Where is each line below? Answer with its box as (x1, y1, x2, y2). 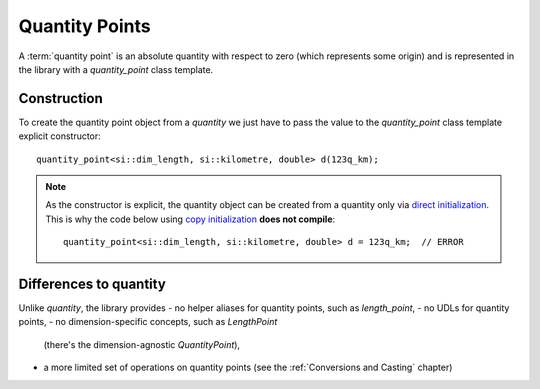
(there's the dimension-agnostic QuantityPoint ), (43, 338, 240, 350)
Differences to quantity (18, 276, 167, 292)
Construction (18, 90, 104, 107)
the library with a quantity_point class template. (18, 63, 214, 75)
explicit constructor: (18, 130, 102, 142)
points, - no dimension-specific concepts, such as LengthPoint (18, 316, 278, 328)
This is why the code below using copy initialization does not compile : (45, 213, 336, 225)
